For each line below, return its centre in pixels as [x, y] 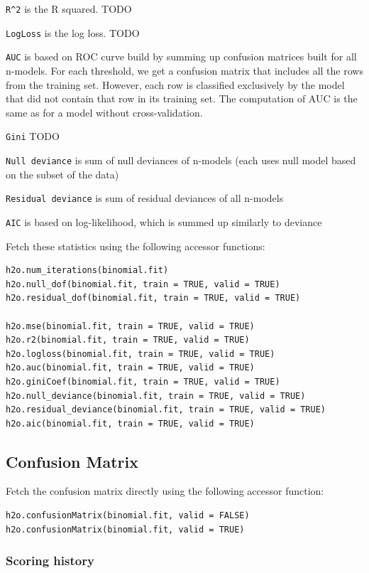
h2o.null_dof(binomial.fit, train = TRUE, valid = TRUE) [143, 284]
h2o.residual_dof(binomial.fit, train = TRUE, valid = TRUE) [153, 298]
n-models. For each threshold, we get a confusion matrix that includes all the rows [184, 70]
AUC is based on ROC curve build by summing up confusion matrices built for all [181, 57]
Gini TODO [33, 136]
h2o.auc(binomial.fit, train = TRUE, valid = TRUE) [130, 368]
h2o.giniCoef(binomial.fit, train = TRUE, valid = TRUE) [143, 381]
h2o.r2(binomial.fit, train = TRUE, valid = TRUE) [128, 340]
